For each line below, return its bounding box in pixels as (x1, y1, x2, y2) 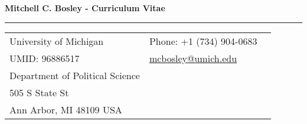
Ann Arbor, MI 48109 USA (9, 102, 122, 116)
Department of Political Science (9, 68, 140, 82)
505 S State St (9, 85, 69, 99)
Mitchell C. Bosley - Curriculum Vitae (5, 2, 165, 14)
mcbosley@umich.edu (149, 51, 237, 65)
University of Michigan (9, 34, 104, 48)
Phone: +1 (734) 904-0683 (149, 34, 257, 48)
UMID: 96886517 (9, 51, 80, 65)
